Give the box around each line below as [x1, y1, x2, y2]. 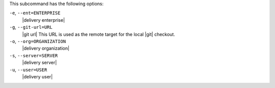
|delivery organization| [22, 46, 70, 52]
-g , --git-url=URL [9, 24, 53, 30]
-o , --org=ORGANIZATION [9, 38, 66, 44]
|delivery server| [22, 60, 57, 66]
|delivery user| [22, 73, 53, 79]
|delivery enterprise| [22, 17, 65, 23]
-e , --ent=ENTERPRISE [9, 10, 61, 16]
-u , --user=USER [9, 66, 47, 73]
